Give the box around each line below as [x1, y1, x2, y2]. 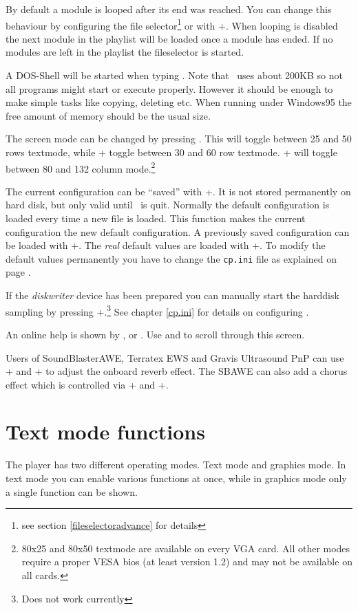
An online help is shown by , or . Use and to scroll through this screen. [6, 327, 305, 341]
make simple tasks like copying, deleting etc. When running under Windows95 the [6, 95, 352, 109]
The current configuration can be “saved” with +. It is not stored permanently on [6, 184, 351, 198]
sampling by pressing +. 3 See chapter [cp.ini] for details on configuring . [6, 302, 309, 318]
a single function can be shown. [6, 484, 138, 499]
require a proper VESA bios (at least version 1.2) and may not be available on [21, 554, 352, 569]
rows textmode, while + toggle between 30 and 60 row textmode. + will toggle [6, 145, 337, 159]
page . [6, 265, 31, 279]
